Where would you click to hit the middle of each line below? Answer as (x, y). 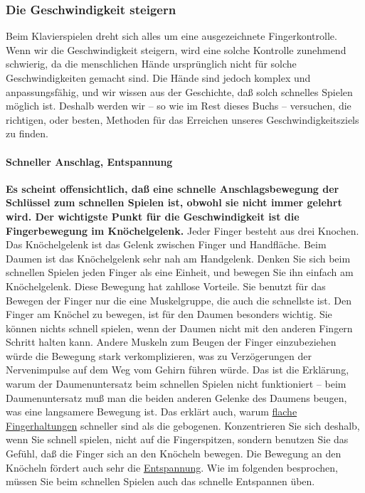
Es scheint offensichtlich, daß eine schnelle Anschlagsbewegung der (173, 188)
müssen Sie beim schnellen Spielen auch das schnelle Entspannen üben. (160, 481)
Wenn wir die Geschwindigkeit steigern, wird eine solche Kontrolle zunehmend (176, 49)
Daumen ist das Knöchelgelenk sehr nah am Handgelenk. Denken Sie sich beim (178, 258)
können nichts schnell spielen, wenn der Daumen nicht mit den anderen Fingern (179, 328)
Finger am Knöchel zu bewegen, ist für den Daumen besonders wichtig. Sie (169, 314)
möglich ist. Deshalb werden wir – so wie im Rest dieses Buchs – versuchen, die (179, 106)
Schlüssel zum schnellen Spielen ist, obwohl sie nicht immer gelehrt (174, 202)
